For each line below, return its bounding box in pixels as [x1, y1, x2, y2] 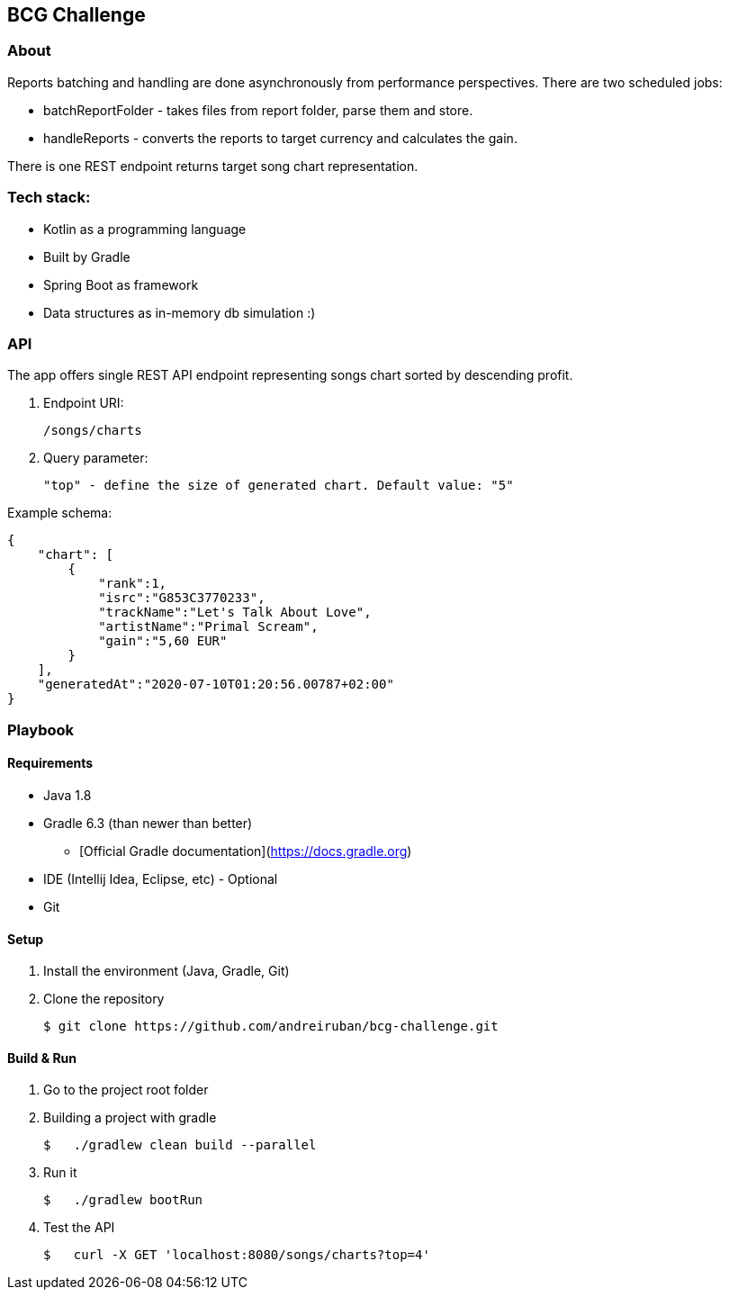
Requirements [7, 755, 94, 771]
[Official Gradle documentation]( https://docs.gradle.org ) [79, 842, 412, 859]
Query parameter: [43, 450, 148, 466]
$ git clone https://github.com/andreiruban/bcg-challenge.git [43, 1019, 499, 1034]
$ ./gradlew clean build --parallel [43, 1138, 317, 1153]
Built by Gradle [43, 248, 130, 265]
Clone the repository [43, 991, 165, 1007]
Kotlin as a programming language [43, 221, 247, 237]
